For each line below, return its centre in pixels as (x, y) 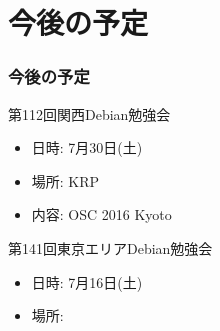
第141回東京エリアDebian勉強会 (110, 247)
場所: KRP (65, 180)
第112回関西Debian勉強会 (89, 113)
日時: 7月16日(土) (87, 281)
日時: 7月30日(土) (87, 147)
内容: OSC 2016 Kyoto (101, 214)
